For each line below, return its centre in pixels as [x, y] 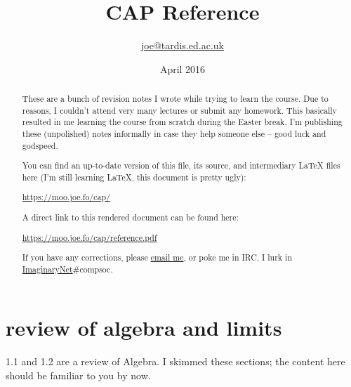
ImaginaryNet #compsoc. [67, 269]
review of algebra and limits [144, 328]
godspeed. [40, 145]
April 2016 [183, 68]
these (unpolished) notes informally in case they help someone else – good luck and [174, 134]
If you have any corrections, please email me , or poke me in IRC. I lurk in [157, 257]
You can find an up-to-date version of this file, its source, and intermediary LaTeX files [181, 165]
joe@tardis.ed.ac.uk [183, 45]
